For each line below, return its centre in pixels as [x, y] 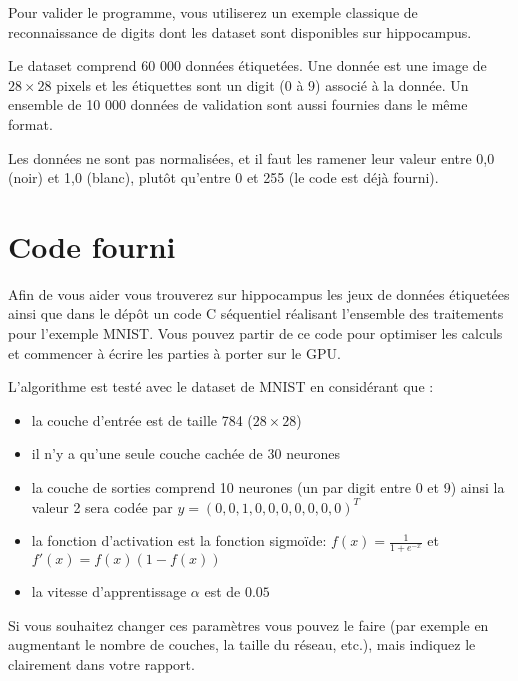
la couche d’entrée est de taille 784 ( [142, 419]
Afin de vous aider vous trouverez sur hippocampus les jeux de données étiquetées [259, 293]
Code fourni [92, 245]
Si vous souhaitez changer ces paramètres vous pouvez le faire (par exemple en [248, 624]
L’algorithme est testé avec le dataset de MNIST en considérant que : [221, 386]
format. [30, 123]
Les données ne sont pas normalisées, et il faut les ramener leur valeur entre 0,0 [251, 157]
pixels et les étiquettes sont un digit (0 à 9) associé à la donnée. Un [262, 84]
